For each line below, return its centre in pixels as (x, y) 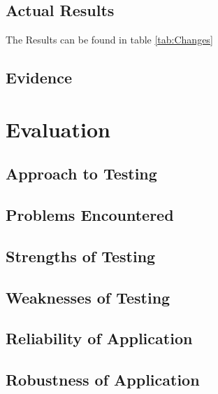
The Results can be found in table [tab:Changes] (109, 40)
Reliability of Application (99, 338)
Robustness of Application (103, 380)
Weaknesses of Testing (88, 297)
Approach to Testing (81, 174)
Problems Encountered (90, 215)
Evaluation (58, 129)
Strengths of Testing (81, 256)
